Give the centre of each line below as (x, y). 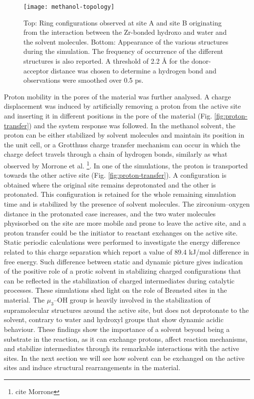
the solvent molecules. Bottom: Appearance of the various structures (126, 41)
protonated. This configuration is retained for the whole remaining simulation (120, 194)
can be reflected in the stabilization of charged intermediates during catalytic (119, 280)
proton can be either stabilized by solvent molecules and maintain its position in (124, 135)
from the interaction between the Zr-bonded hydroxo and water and (125, 32)
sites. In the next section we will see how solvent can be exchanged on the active (124, 358)
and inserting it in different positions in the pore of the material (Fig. (108, 116)
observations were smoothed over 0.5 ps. (84, 80)
